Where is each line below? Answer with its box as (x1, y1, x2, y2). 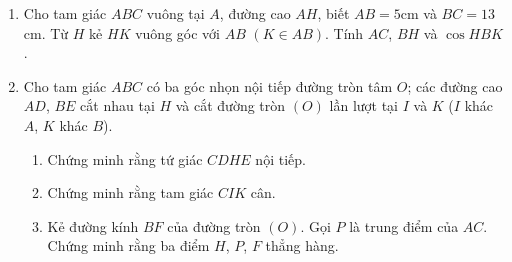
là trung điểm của (349, 215, 459, 236)
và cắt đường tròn (175, 95, 286, 116)
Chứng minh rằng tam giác (47, 182, 214, 203)
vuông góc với (135, 22, 220, 43)
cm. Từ (23, 22, 69, 43)
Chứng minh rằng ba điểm (47, 235, 210, 256)
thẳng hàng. (265, 235, 339, 256)
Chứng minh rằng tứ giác (47, 148, 203, 169)
